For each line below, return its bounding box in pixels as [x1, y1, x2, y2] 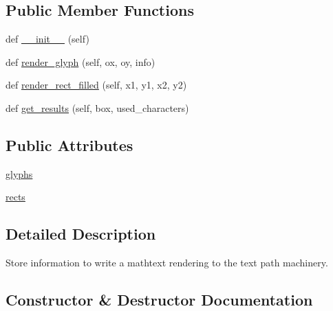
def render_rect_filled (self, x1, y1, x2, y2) [6, 78, 187, 92]
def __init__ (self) [6, 32, 89, 46]
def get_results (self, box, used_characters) [6, 100, 189, 115]
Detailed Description [6, 223, 156, 244]
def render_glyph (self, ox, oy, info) [6, 54, 155, 69]
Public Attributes [6, 134, 133, 155]
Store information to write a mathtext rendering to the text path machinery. [6, 255, 328, 270]
